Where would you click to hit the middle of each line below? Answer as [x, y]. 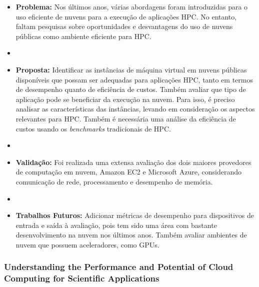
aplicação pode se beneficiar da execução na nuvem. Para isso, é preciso [125, 99]
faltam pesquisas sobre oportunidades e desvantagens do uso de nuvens [124, 26]
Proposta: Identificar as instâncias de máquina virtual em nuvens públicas [131, 69]
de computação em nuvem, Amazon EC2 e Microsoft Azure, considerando [128, 172]
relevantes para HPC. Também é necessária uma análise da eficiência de [126, 118]
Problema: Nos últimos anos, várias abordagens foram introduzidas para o [132, 6]
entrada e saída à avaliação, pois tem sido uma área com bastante [116, 225]
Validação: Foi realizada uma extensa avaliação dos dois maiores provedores [133, 162]
